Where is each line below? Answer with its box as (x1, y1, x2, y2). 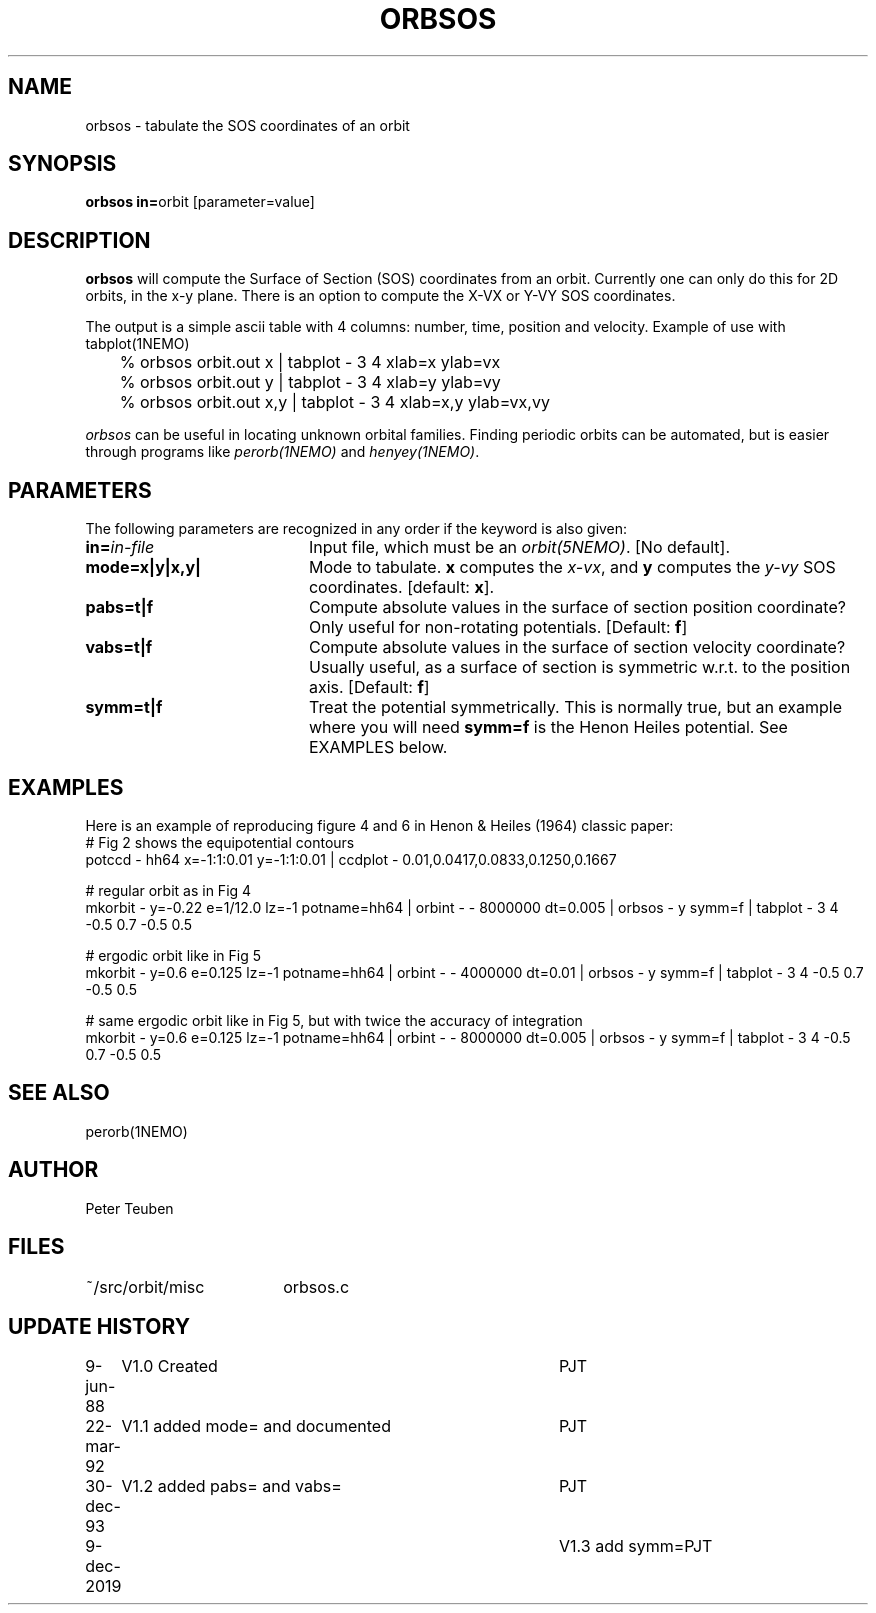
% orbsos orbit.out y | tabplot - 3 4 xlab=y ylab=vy (119, 372, 501, 393)
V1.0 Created (121, 1356, 218, 1377)
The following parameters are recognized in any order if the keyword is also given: (85, 520, 628, 538)
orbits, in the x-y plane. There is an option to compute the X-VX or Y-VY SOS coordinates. (85, 287, 676, 305)
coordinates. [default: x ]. (308, 577, 495, 598)
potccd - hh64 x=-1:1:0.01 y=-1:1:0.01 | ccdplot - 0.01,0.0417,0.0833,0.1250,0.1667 (85, 850, 617, 868)
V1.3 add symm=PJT (559, 1536, 713, 1557)
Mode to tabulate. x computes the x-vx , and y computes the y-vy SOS (308, 557, 836, 578)
